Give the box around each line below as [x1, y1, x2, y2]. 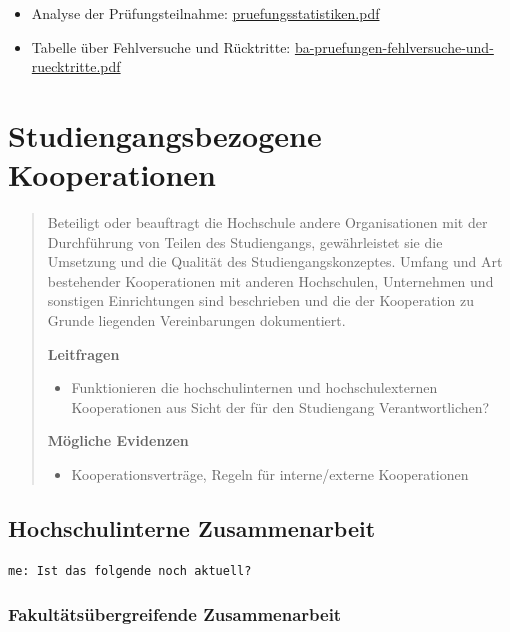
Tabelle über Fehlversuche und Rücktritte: [31, 36, 291, 57]
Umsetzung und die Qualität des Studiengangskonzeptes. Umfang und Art [47, 251, 503, 272]
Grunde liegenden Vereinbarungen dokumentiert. [47, 310, 346, 331]
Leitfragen [47, 343, 120, 364]
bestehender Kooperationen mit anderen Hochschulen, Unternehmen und [47, 270, 494, 291]
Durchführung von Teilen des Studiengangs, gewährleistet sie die [47, 231, 443, 252]
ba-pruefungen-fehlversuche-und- [294, 36, 494, 57]
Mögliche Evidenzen [47, 430, 189, 451]
